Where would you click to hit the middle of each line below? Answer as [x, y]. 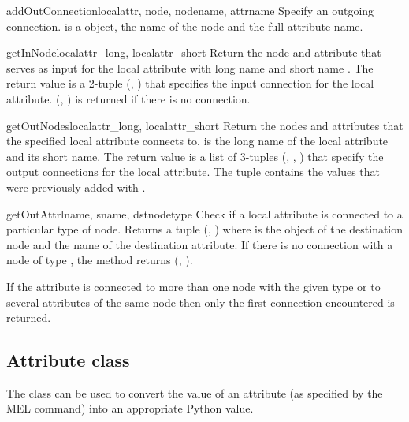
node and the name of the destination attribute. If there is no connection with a [200, 244]
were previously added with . [76, 187]
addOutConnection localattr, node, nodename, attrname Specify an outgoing [190, 10]
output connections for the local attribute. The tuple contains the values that [193, 172]
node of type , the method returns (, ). [100, 260]
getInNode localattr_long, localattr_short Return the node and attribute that [194, 52]
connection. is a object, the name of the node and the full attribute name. [185, 26]
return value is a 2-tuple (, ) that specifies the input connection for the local [190, 83]
